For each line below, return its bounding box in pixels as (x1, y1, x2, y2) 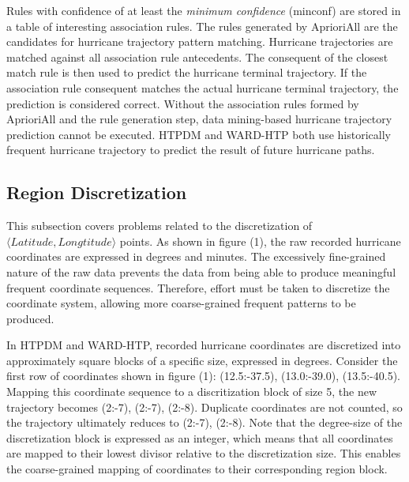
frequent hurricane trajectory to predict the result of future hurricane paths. (6, 141, 375, 158)
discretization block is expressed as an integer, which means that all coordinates (6, 429, 393, 446)
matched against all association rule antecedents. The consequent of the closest (6, 48, 388, 65)
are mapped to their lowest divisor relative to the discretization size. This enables (6, 445, 401, 461)
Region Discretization (6, 180, 187, 205)
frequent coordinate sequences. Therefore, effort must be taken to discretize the (6, 279, 390, 296)
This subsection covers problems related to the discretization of (6, 217, 313, 234)
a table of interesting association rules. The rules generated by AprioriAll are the (6, 17, 398, 34)
